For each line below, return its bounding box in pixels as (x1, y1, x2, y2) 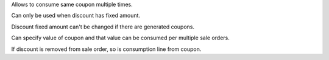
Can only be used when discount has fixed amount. (11, 12, 140, 19)
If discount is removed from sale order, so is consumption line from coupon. (11, 45, 202, 53)
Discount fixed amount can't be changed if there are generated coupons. (11, 23, 195, 30)
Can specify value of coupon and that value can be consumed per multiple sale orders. (11, 34, 230, 42)
